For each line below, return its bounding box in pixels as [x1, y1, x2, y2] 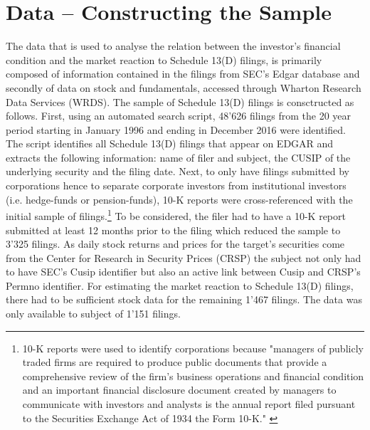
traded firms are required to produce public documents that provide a [22, 355, 327, 369]
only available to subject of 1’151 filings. [6, 306, 181, 321]
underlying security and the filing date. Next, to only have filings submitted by [6, 164, 349, 179]
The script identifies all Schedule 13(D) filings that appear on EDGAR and [6, 136, 334, 151]
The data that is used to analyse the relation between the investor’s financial [6, 38, 341, 53]
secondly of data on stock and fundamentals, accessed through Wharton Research [6, 80, 361, 95]
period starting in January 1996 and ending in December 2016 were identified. [6, 122, 346, 137]
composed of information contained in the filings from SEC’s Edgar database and [6, 66, 360, 81]
